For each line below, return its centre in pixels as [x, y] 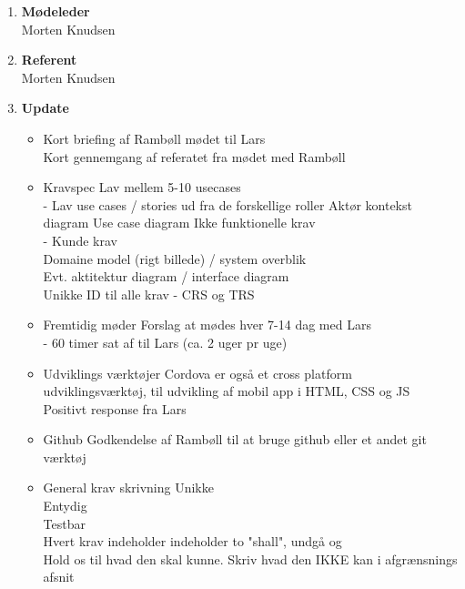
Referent [49, 60]
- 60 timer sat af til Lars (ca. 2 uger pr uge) [165, 342]
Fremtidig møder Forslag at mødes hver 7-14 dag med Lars [207, 325]
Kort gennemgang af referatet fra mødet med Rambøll [194, 156]
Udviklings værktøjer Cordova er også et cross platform [197, 373]
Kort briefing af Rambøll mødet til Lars [154, 138]
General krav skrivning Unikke [128, 487]
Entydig [65, 506]
